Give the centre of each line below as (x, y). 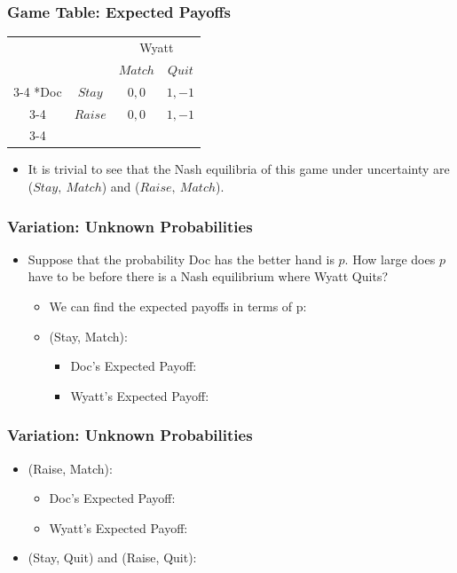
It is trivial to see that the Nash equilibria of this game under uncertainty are (239, 169)
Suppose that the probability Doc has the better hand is (181, 259)
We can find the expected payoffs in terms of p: (178, 306)
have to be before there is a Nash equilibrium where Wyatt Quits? (208, 276)
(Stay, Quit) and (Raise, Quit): (112, 557)
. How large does (390, 259)
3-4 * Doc (38, 91)
